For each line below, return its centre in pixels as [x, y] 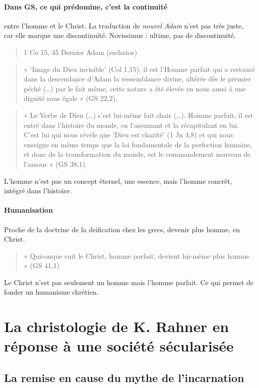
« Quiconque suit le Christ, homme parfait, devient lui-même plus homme [136, 255]
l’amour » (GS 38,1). [55, 164]
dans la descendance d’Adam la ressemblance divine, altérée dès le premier [137, 79]
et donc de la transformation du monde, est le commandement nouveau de [137, 154]
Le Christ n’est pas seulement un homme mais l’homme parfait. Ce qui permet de [129, 282]
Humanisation [29, 210]
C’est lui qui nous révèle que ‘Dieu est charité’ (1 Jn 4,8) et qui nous [129, 135]
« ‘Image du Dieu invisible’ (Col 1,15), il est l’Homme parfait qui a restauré [139, 69]
